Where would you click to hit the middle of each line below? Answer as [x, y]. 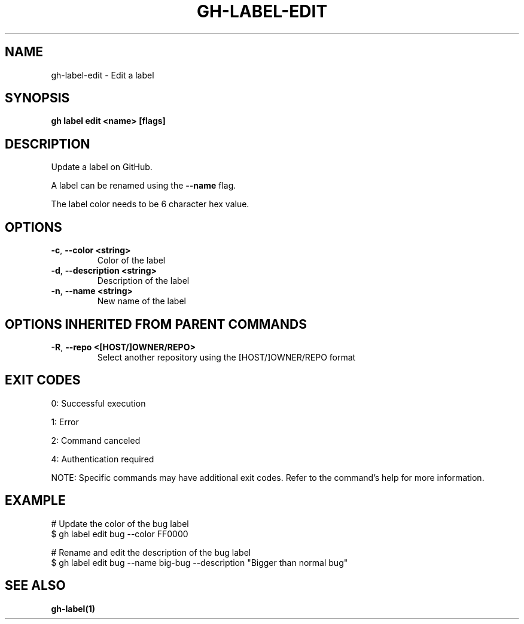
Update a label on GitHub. [102, 167]
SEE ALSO [35, 586]
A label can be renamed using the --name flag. [144, 186]
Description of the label [143, 281]
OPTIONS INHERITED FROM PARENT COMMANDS [156, 324]
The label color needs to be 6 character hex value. [150, 204]
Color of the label [131, 260]
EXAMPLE [35, 501]
